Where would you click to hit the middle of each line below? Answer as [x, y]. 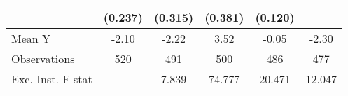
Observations [43, 59]
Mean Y [31, 38]
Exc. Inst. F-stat [52, 79]
